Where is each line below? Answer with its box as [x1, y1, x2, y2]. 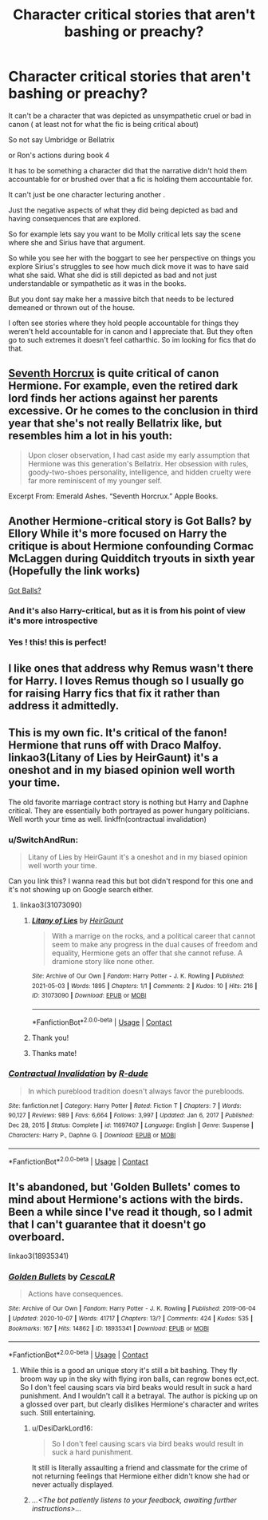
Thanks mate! [31, 1048, 77, 1058]
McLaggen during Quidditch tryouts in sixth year [8, 552, 255, 566]
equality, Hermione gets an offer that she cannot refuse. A [51, 948, 243, 958]
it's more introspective [8, 615, 98, 626]
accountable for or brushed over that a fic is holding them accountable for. [8, 174, 254, 184]
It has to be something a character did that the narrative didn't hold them [8, 165, 247, 175]
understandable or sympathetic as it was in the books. [8, 278, 187, 288]
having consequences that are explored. [8, 213, 141, 223]
